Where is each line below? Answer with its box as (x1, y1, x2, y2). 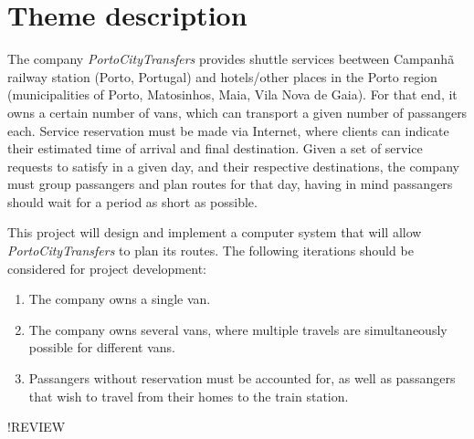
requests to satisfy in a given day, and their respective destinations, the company (7, 156, 459, 175)
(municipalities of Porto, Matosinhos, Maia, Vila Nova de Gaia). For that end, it (7, 85, 458, 104)
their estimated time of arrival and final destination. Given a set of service (7, 139, 423, 158)
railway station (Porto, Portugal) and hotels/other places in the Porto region (7, 67, 437, 86)
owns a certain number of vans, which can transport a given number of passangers (7, 102, 468, 121)
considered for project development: (7, 258, 206, 277)
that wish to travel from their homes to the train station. (28, 386, 349, 405)
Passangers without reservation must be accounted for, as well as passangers (28, 369, 456, 388)
